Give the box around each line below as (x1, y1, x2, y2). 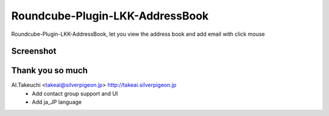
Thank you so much (11, 66, 88, 76)
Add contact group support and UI (32, 90, 118, 97)
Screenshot (11, 46, 57, 56)
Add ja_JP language (32, 98, 82, 106)
